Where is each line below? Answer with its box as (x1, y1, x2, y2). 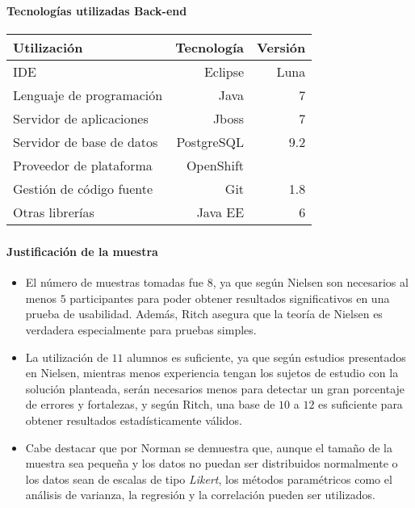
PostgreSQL (176, 132, 245, 152)
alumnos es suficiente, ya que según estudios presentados (127, 348, 406, 365)
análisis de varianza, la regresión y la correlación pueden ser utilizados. (25, 486, 375, 503)
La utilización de (25, 348, 108, 365)
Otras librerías (13, 203, 94, 222)
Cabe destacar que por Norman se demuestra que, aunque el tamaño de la (25, 439, 392, 456)
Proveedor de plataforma (13, 156, 153, 175)
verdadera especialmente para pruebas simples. (25, 321, 257, 338)
